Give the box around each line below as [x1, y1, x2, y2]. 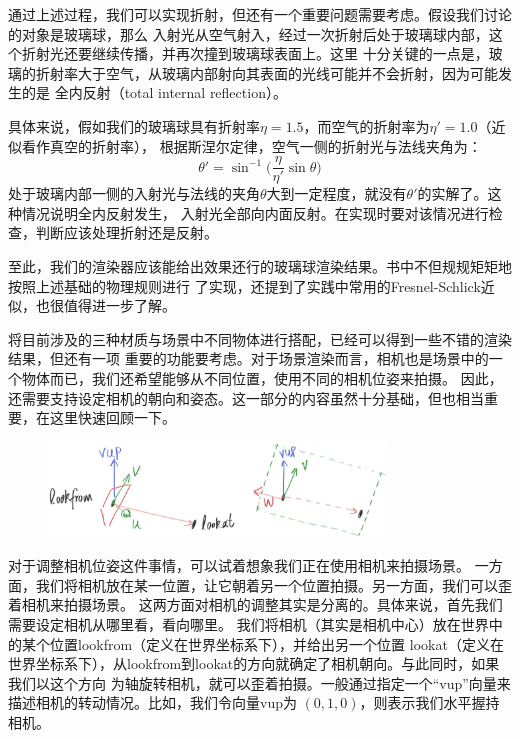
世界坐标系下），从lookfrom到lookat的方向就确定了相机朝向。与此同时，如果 [8, 653, 500, 674]
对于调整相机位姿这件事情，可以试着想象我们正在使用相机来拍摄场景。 [8, 555, 470, 576]
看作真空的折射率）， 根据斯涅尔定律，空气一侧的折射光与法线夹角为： [21, 135, 482, 156]
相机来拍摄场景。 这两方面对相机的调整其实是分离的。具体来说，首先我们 [21, 594, 503, 615]
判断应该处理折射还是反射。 [35, 222, 218, 243]
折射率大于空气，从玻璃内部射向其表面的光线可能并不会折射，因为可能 [35, 62, 498, 83]
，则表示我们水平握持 [359, 692, 500, 713]
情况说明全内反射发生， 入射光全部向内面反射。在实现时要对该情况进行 [21, 202, 489, 223]
